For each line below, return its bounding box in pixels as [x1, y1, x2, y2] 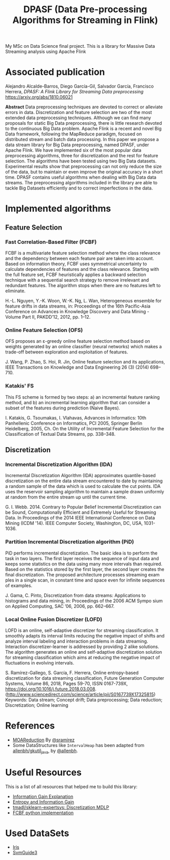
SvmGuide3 [12, 849, 38, 856]
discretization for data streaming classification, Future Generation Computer [5, 675, 164, 681]
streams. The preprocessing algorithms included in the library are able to [5, 180, 158, 186]
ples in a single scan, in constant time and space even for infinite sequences [5, 577, 165, 583]
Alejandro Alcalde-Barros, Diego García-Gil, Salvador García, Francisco [5, 83, 154, 90]
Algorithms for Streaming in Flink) [12, 14, 158, 26]
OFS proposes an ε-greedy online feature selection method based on [5, 338, 151, 344]
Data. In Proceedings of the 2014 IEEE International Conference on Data [5, 515, 155, 521]
